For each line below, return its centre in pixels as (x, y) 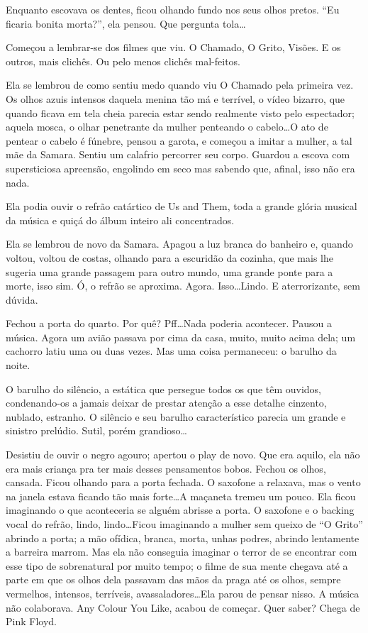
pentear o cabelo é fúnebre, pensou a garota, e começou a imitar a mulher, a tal (179, 140)
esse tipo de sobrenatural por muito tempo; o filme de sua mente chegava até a (177, 565)
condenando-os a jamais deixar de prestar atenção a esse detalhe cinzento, (166, 403)
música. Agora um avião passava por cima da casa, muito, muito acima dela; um (181, 337)
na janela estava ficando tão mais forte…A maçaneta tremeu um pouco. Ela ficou (181, 496)
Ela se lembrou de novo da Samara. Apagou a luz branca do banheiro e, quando (179, 244)
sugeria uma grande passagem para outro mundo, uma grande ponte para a (169, 271)
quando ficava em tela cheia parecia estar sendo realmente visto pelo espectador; (180, 112)
